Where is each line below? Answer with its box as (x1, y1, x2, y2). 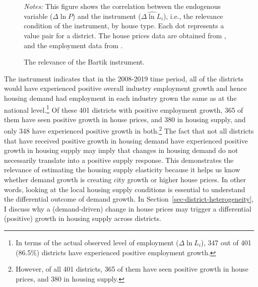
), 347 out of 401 (201, 237, 252, 247)
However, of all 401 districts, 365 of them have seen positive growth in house (15, 264, 249, 274)
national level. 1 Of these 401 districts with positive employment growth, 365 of (4, 103, 243, 115)
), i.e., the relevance (163, 10, 223, 21)
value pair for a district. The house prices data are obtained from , (24, 30, 226, 40)
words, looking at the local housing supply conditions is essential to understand (4, 184, 246, 194)
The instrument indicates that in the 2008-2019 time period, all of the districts (4, 73, 244, 83)
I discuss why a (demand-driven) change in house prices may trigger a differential (4, 203, 252, 214)
